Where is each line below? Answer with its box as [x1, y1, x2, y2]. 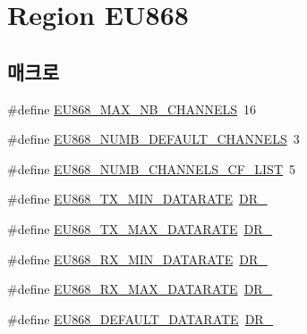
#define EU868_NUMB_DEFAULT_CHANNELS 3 [7, 129, 300, 148]
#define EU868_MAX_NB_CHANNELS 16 [7, 99, 257, 118]
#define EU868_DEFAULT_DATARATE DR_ [7, 309, 274, 328]
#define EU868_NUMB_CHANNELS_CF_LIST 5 [7, 159, 296, 178]
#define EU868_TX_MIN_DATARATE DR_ [7, 189, 268, 208]
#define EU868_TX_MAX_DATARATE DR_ [7, 219, 272, 238]
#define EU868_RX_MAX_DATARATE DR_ [7, 280, 273, 298]
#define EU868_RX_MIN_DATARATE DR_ [7, 249, 268, 268]
